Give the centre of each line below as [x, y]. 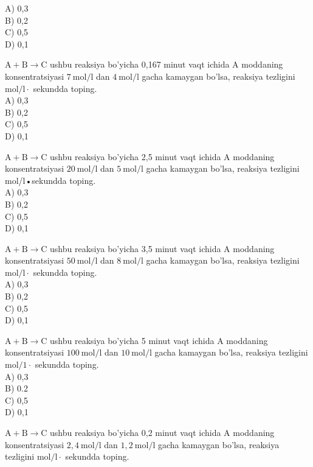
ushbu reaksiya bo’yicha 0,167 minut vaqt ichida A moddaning [167, 64]
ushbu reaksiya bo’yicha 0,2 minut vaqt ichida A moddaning [162, 432]
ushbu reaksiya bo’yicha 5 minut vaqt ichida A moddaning [159, 340]
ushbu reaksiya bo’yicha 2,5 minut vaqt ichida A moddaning [162, 156]
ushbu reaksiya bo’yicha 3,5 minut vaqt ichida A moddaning [162, 248]
